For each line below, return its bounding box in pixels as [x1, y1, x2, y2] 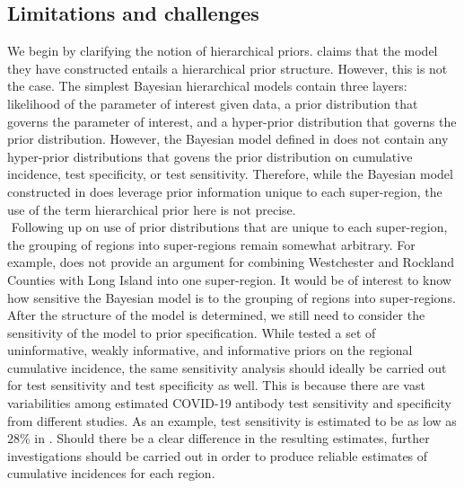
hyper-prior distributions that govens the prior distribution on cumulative [7, 146, 413, 165]
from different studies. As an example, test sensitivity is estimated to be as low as [7, 411, 457, 430]
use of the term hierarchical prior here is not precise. [7, 200, 296, 218]
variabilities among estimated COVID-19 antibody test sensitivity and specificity [7, 394, 451, 413]
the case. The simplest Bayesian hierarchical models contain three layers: [7, 76, 407, 95]
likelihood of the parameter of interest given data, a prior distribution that [7, 93, 418, 112]
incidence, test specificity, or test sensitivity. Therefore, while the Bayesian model [7, 164, 453, 183]
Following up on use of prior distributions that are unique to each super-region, [11, 217, 448, 236]
